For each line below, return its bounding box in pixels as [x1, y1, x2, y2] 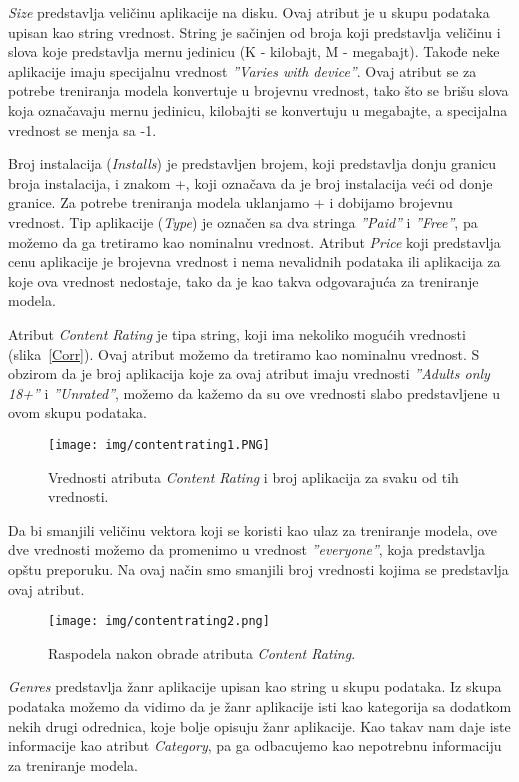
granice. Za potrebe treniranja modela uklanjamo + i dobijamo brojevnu [8, 192, 453, 213]
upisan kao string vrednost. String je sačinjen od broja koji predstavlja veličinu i [8, 21, 501, 42]
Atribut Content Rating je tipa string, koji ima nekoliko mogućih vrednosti [8, 323, 466, 344]
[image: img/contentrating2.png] [48, 614, 270, 629]
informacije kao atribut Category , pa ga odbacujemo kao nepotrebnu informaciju [8, 735, 502, 756]
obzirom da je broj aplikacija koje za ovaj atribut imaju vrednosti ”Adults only [8, 363, 490, 384]
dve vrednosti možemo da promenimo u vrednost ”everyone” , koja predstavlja [8, 539, 486, 560]
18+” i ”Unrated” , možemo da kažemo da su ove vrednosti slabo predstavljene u [8, 382, 500, 403]
